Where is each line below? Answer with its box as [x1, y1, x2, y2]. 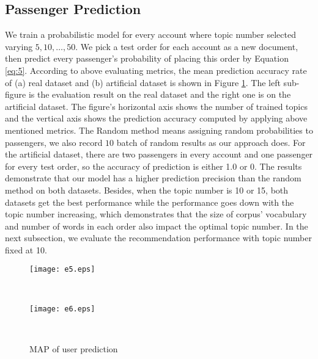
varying [5, 40, 33, 53]
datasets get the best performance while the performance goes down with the [5, 195, 294, 208]
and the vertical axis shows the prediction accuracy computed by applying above [5, 112, 308, 125]
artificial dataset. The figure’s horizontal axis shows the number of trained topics [5, 100, 308, 112]
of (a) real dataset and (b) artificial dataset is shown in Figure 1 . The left [5, 76, 281, 89]
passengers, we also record [5, 136, 103, 148]
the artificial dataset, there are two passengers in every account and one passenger [5, 148, 313, 161]
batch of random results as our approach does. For [116, 136, 306, 148]
